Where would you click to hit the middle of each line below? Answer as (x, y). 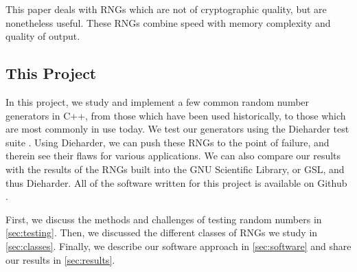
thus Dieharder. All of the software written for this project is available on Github (176, 182)
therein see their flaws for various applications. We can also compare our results (173, 156)
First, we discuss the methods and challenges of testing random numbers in (164, 219)
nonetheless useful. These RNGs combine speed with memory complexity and (168, 22)
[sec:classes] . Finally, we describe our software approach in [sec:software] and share (178, 246)
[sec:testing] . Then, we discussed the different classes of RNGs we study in (162, 233)
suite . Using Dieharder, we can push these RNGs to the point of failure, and (168, 142)
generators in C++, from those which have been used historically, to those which (176, 115)
